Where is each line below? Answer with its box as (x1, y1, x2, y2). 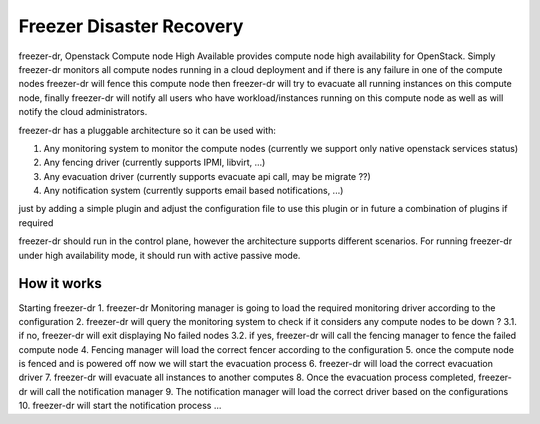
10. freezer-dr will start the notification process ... (18, 400, 222, 412)
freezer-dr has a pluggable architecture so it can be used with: (18, 124, 277, 136)
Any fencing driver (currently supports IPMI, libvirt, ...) (43, 156, 266, 169)
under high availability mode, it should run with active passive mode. (18, 249, 301, 261)
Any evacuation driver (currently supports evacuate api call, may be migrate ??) (43, 170, 372, 182)
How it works (18, 275, 102, 292)
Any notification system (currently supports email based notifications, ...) (43, 185, 344, 197)
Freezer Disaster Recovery (18, 15, 244, 37)
